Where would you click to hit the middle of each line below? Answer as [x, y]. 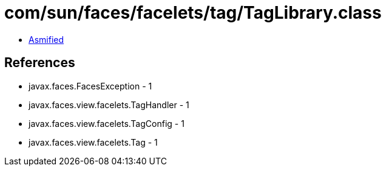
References [40, 63]
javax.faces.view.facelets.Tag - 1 [93, 142]
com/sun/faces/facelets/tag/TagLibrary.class [193, 13]
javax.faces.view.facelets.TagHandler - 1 [109, 105]
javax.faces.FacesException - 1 [90, 86]
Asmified [46, 39]
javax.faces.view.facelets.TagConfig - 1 [107, 123]
